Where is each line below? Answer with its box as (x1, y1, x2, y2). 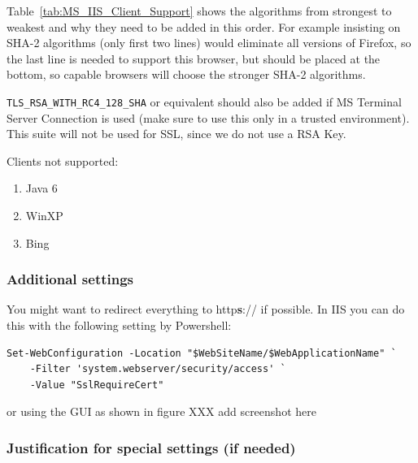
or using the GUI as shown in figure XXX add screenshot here (7, 403, 316, 420)
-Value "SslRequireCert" (29, 379, 164, 391)
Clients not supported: (7, 152, 119, 169)
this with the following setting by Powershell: (7, 317, 232, 333)
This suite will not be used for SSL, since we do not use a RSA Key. (7, 125, 346, 142)
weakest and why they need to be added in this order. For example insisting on (7, 18, 401, 35)
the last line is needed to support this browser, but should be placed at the (7, 50, 381, 67)
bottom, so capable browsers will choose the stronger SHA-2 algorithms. (7, 66, 366, 83)
